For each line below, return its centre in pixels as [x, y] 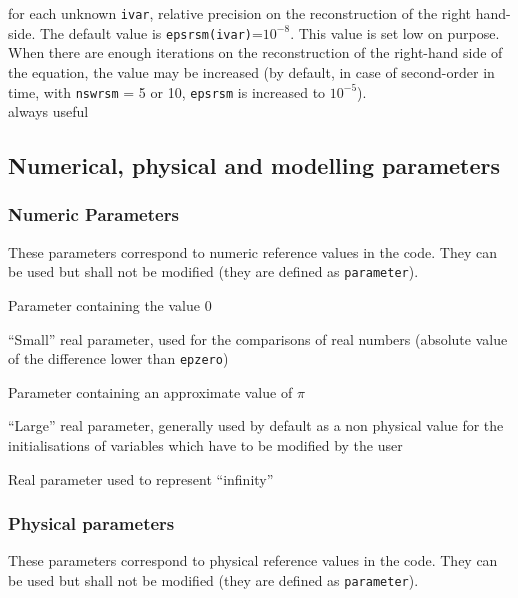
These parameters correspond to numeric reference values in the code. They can [252, 251]
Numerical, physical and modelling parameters [254, 165]
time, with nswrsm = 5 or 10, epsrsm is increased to [167, 91]
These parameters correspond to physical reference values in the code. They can [253, 560]
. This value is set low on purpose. [395, 32]
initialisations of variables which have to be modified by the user [205, 445]
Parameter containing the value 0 [110, 305]
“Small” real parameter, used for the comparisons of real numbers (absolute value [258, 338]
